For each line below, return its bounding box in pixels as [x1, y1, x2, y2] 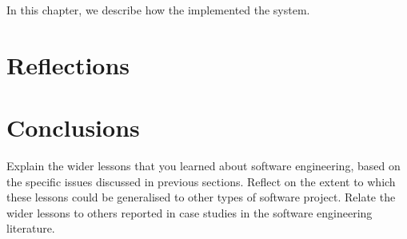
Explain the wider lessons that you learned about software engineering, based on [6, 157, 401, 174]
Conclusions [6, 111, 140, 144]
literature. [6, 220, 55, 237]
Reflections [6, 48, 130, 81]
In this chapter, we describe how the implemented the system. [6, 2, 310, 18]
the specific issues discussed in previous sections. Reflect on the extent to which [6, 173, 396, 189]
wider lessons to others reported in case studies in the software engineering [6, 204, 373, 221]
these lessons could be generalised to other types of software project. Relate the [6, 189, 396, 205]
